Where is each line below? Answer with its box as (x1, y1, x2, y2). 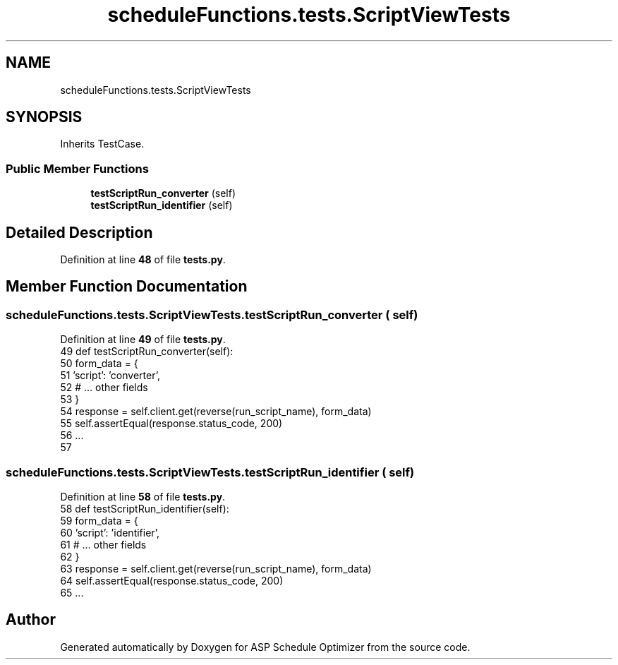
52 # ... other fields (60, 381, 148, 394)
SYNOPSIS (6, 108, 83, 126)
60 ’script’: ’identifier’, (60, 527, 160, 539)
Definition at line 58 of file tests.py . (60, 491, 226, 503)
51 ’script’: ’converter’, (60, 369, 160, 382)
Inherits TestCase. (60, 138, 145, 150)
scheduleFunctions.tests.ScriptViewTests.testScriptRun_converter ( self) (6, 307, 418, 322)
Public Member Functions (6, 161, 149, 176)
